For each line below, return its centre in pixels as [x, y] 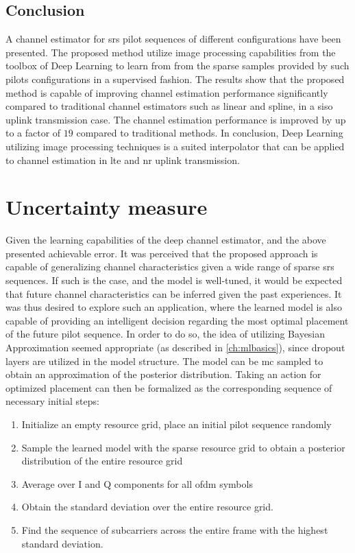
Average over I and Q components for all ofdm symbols [137, 483]
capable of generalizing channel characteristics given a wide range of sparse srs [170, 267]
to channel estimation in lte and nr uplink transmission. [123, 160]
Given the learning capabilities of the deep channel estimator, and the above [166, 240]
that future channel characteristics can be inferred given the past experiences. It [174, 293]
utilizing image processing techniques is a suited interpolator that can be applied [175, 146]
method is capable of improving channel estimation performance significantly [167, 92]
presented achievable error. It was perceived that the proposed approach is [162, 253]
